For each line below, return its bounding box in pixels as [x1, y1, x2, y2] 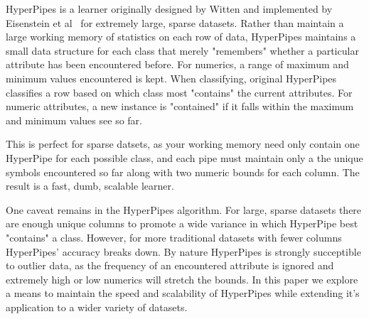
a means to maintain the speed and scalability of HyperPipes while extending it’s [6, 286, 360, 301]
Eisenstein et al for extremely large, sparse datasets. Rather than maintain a [6, 15, 344, 30]
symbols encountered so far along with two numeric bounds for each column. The [6, 164, 360, 179]
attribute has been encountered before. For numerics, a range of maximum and [6, 57, 349, 72]
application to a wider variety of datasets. [6, 299, 188, 314]
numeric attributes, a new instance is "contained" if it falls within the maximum [6, 99, 354, 114]
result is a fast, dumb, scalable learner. [6, 178, 174, 193]
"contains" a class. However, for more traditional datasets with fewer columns [6, 229, 342, 244]
